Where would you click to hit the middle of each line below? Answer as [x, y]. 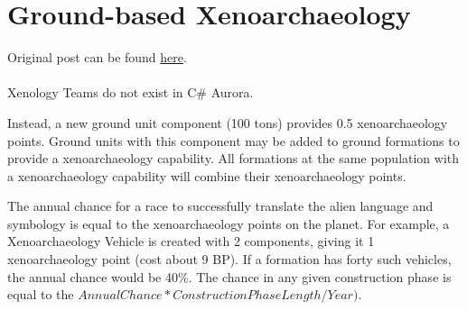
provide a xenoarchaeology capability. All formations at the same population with [233, 158]
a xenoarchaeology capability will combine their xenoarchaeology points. [207, 175]
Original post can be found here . [97, 57]
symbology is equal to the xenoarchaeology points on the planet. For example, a [229, 223]
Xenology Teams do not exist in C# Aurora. [131, 92]
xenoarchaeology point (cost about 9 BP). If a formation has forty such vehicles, [229, 259]
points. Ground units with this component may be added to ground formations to [233, 140]
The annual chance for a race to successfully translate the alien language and [220, 206]
